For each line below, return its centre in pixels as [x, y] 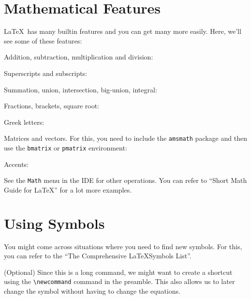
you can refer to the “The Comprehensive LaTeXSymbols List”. [98, 256]
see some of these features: [43, 40]
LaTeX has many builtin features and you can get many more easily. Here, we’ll [123, 31]
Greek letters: [24, 122]
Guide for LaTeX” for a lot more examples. [68, 189]
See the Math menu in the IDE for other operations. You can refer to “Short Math [125, 180]
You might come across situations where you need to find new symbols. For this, [123, 246]
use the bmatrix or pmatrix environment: [66, 147]
